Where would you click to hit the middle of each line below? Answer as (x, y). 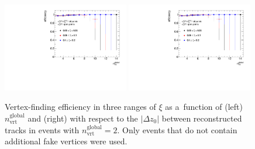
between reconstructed (202, 118)
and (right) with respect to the (83, 118)
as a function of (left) (204, 107)
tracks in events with (42, 129)
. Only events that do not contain (177, 129)
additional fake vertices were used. (66, 141)
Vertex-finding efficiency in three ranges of (80, 107)
